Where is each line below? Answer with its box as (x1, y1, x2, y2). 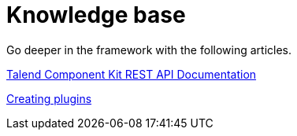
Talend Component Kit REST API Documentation (6, 67, 257, 81)
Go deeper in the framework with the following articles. (6, 42, 291, 57)
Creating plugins (6, 91, 92, 105)
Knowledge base (6, 2, 186, 28)
